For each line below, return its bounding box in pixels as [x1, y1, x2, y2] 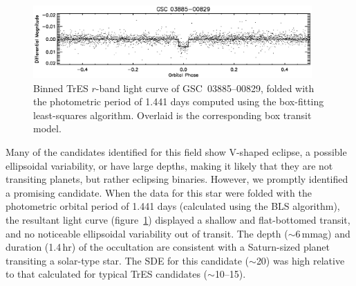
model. [33, 121, 62, 136]
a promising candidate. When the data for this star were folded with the [6, 185, 312, 199]
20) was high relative [256, 253, 345, 267]
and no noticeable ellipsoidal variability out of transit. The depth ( [6, 226, 288, 240]
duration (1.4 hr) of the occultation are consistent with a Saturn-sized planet [6, 240, 330, 254]
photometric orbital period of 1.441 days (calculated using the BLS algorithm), [6, 199, 340, 213]
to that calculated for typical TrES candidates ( [6, 267, 208, 281]
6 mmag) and [295, 226, 350, 240]
